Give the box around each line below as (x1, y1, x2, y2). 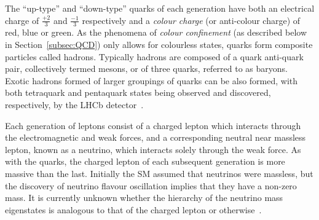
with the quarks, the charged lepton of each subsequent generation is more (5, 155, 285, 168)
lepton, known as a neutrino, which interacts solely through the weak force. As (5, 143, 301, 155)
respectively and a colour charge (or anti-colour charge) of (82, 14, 301, 26)
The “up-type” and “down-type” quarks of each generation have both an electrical (5, 2, 315, 14)
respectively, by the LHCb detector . (5, 98, 144, 111)
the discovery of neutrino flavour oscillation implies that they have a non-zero (5, 179, 297, 192)
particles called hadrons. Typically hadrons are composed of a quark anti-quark (5, 50, 304, 63)
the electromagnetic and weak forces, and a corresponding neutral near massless (5, 131, 306, 144)
